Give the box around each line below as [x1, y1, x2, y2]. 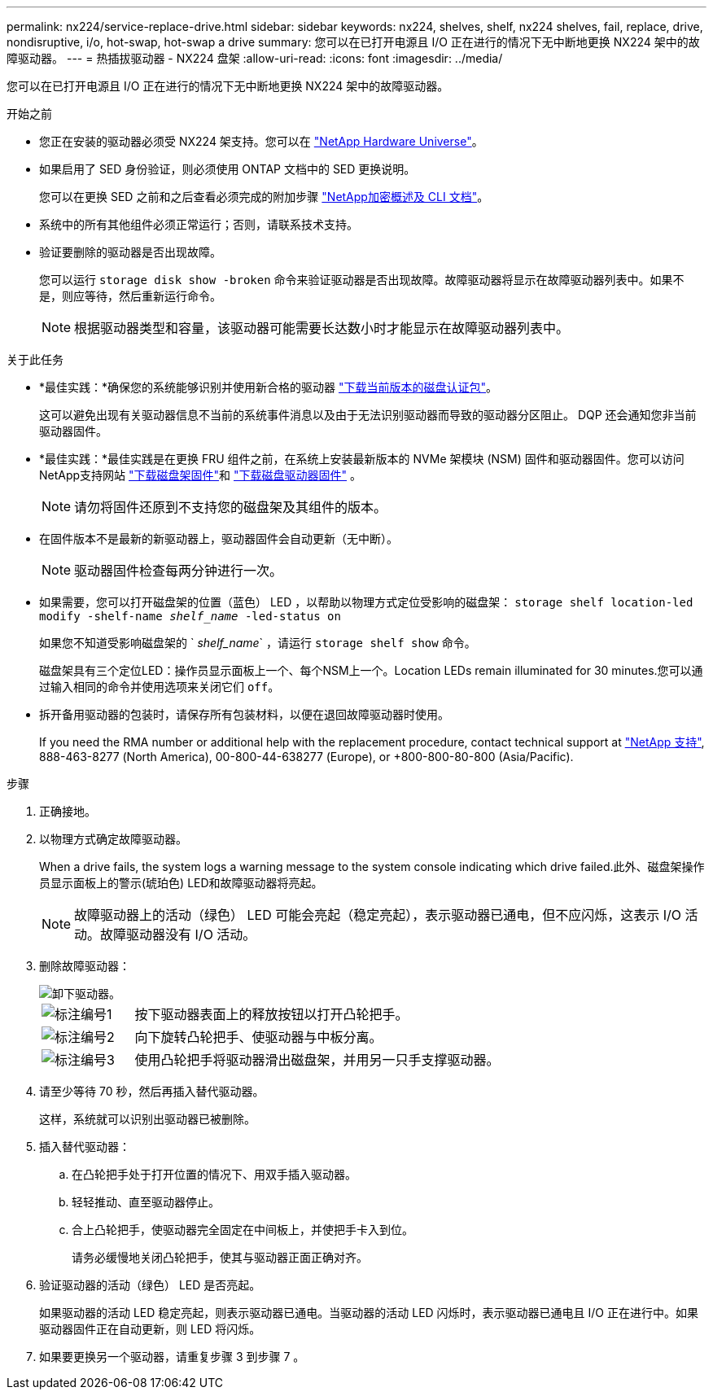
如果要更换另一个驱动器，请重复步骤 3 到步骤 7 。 [39, 1350, 305, 1363]
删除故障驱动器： [39, 959, 130, 973]
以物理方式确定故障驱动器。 [39, 832, 187, 846]
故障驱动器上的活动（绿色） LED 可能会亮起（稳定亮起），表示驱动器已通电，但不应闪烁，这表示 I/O [74, 907, 682, 923]
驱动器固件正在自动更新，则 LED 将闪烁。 [39, 1322, 261, 1336]
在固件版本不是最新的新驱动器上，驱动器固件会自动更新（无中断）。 [39, 532, 398, 545]
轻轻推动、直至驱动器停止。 [72, 1195, 220, 1209]
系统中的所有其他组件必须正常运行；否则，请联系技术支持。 [39, 217, 358, 231]
